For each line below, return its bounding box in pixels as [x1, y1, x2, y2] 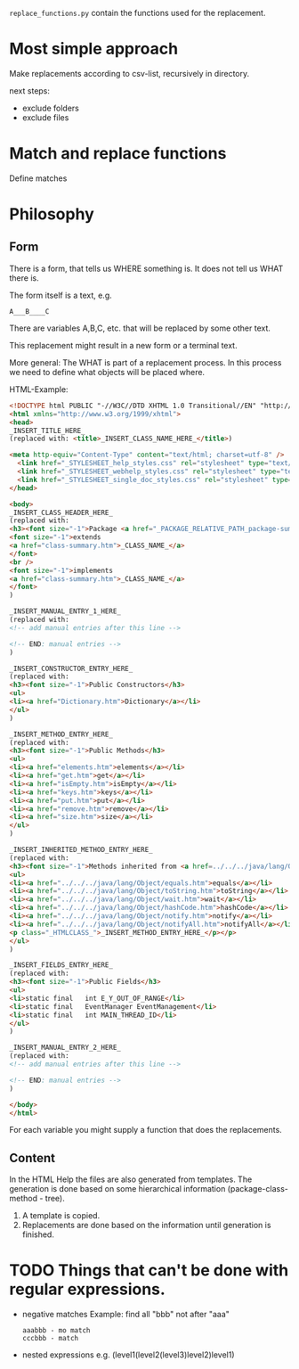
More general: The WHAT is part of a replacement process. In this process [9, 357, 282, 368]
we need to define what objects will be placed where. [9, 366, 206, 377]
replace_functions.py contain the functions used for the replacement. [9, 8, 266, 18]
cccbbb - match [21, 1334, 79, 1343]
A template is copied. [21, 1210, 101, 1221]
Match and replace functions [9, 143, 227, 164]
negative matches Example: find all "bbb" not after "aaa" [21, 1309, 230, 1320]
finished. [21, 1229, 55, 1240]
